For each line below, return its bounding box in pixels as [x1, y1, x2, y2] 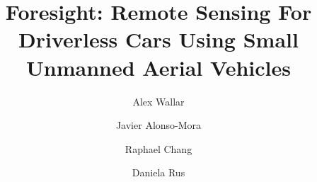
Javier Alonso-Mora [115, 118, 202, 132]
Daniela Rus [132, 165, 185, 180]
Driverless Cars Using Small [18, 25, 299, 54]
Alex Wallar [132, 93, 185, 108]
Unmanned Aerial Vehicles [26, 52, 291, 81]
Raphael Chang [125, 141, 192, 156]
